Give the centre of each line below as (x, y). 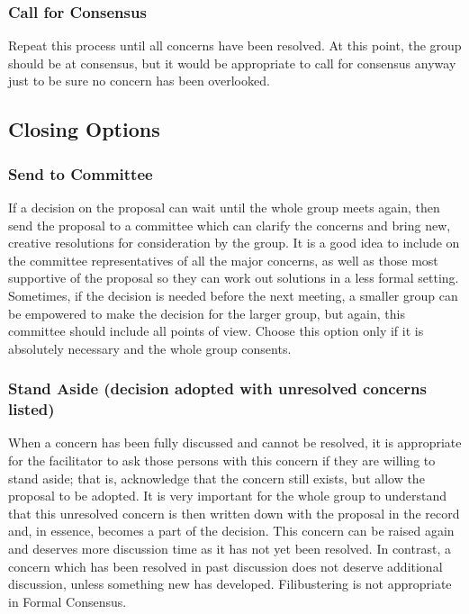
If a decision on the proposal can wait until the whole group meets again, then (224, 207)
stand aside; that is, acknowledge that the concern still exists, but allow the (216, 478)
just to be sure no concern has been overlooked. (139, 81)
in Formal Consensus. (68, 601)
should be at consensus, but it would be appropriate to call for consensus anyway (232, 63)
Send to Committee (81, 173)
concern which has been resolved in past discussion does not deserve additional (225, 566)
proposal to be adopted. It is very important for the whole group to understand (228, 496)
